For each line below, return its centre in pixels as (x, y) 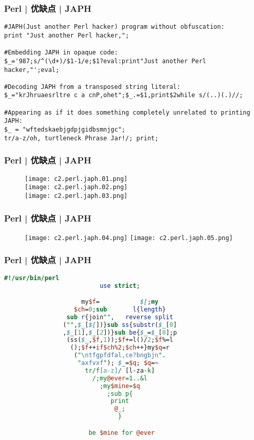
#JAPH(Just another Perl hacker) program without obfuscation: (114, 27)
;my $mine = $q (120, 386)
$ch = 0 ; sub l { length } (120, 309)
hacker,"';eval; (32, 70)
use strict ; (120, 286)
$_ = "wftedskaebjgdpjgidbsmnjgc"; (65, 130)
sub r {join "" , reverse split (120, 317)
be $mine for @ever (122, 433)
